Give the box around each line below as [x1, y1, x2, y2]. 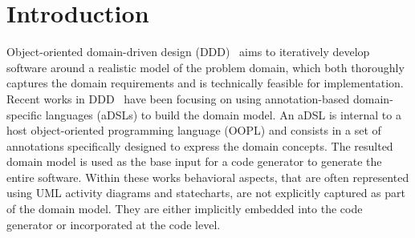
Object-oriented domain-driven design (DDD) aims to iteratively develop [6, 43, 370, 60]
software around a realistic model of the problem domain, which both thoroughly [6, 58, 405, 75]
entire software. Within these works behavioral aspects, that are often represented [6, 168, 409, 185]
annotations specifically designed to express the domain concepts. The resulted [6, 137, 393, 154]
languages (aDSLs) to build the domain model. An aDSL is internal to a [45, 106, 401, 123]
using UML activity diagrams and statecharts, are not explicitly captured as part [6, 184, 406, 201]
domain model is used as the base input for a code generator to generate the [6, 153, 382, 170]
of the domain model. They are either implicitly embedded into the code [6, 200, 363, 217]
